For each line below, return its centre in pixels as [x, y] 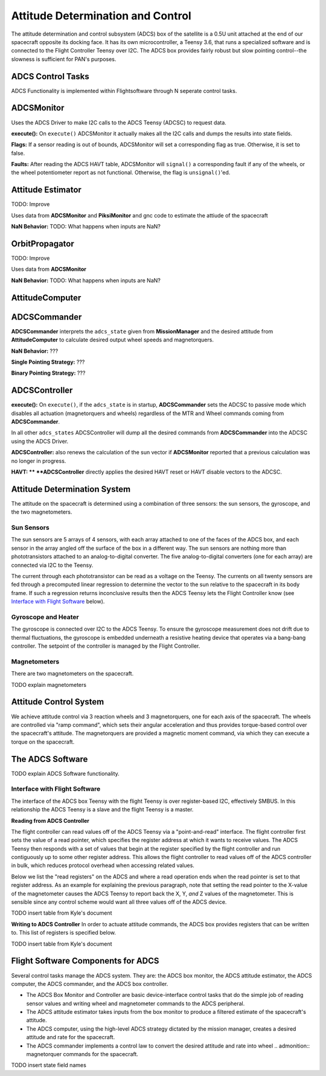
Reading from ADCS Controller [50, 820]
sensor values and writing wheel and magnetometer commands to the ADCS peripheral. [136, 1004]
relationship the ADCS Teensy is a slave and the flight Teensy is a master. [102, 810]
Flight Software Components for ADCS [85, 961]
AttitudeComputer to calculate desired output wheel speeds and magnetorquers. [113, 340]
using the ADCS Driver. [40, 441]
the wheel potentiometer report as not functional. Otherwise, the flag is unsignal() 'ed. [121, 173]
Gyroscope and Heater [45, 617]
